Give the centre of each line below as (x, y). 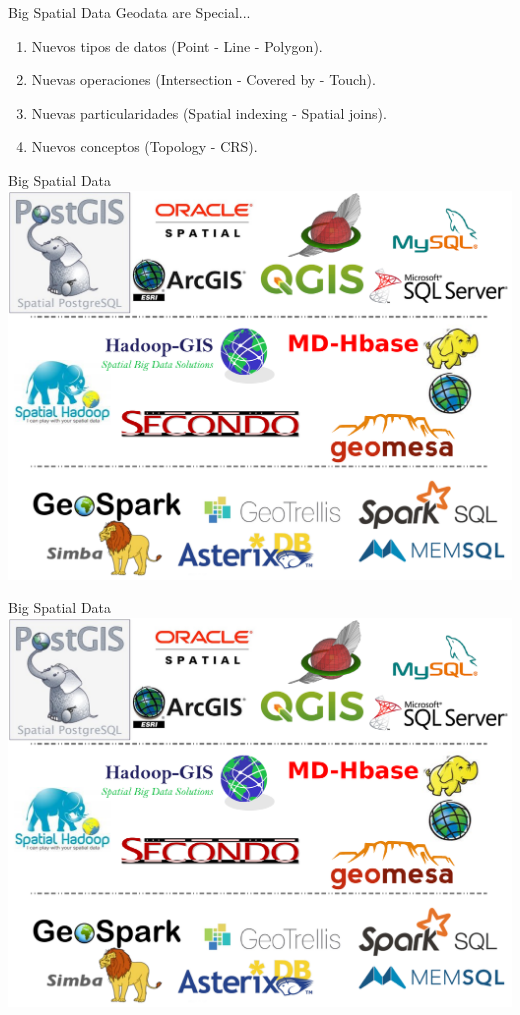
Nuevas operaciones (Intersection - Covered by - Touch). (203, 79)
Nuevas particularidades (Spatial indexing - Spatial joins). (209, 112)
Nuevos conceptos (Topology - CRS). (144, 146)
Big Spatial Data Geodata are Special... (129, 12)
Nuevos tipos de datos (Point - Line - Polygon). (177, 45)
